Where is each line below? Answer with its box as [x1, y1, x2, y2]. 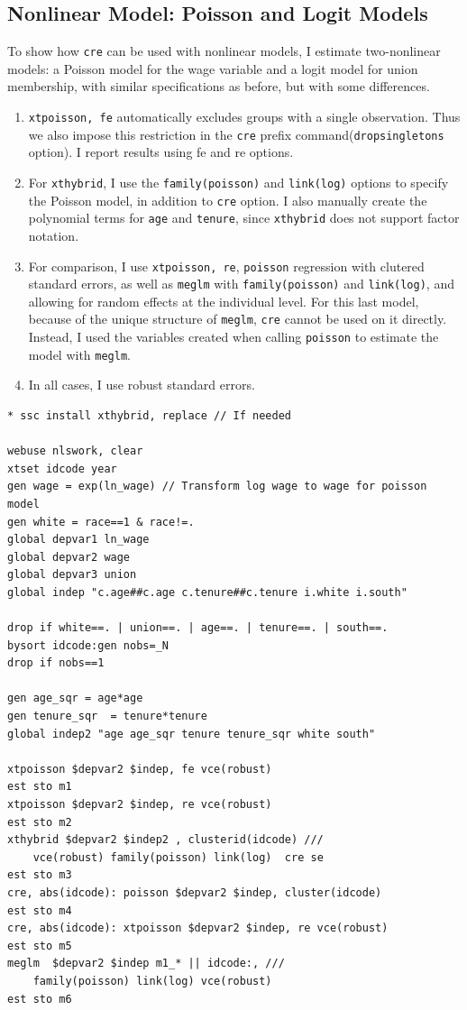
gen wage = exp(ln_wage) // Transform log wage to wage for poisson [7, 480, 427, 493]
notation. [28, 225, 79, 244]
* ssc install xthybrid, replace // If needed [7, 409, 291, 422]
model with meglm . [28, 344, 131, 363]
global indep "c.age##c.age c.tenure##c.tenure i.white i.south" [7, 585, 407, 599]
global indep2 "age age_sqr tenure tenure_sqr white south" [7, 727, 376, 740]
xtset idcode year [7, 462, 117, 475]
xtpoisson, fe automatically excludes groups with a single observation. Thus [28, 107, 461, 126]
